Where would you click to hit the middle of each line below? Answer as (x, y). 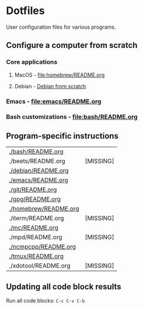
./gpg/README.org (35, 199)
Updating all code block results (64, 286)
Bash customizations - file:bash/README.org (72, 117)
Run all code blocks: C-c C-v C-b (46, 301)
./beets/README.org (37, 161)
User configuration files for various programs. (61, 27)
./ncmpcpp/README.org (42, 247)
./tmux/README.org (36, 256)
